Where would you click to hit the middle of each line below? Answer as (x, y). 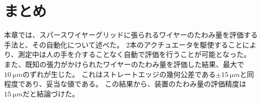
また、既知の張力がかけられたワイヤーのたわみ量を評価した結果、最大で (124, 64)
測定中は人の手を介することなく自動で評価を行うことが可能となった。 (134, 54)
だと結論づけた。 (51, 93)
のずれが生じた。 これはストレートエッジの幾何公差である (119, 74)
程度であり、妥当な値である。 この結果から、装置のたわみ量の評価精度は (125, 84)
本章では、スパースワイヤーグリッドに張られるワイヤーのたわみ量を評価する (131, 35)
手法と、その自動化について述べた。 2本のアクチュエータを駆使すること (123, 44)
